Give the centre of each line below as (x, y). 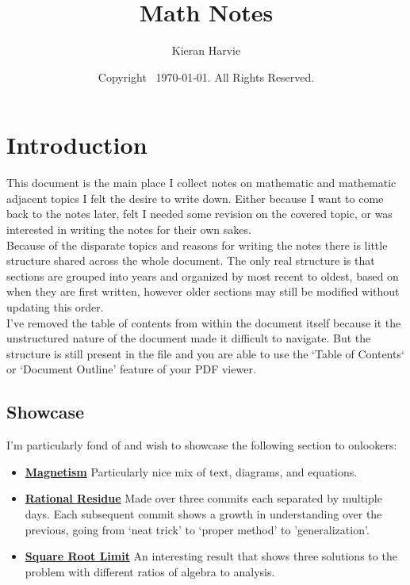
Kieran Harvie (206, 50)
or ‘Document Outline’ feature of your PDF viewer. (131, 369)
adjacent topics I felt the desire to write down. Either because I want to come (195, 198)
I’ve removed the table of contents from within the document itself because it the (204, 322)
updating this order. (55, 307)
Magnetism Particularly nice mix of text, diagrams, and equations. (191, 471)
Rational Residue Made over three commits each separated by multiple (203, 498)
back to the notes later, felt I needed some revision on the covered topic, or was (199, 214)
